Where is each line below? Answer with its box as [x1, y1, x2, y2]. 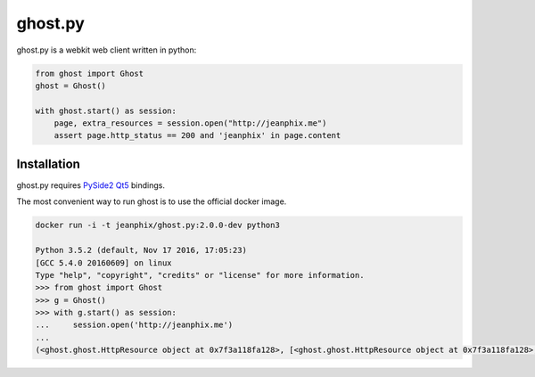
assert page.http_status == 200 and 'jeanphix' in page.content [53, 130, 342, 141]
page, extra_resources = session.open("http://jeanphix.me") [53, 119, 327, 128]
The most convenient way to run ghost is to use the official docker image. [16, 196, 287, 207]
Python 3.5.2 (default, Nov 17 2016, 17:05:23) [35, 245, 247, 256]
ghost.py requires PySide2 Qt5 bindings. [16, 179, 165, 191]
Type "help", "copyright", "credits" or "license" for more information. [35, 270, 365, 280]
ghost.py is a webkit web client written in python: [16, 45, 197, 55]
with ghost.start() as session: [35, 105, 177, 116]
